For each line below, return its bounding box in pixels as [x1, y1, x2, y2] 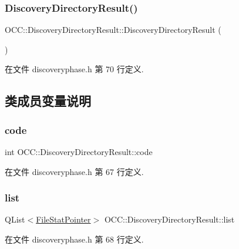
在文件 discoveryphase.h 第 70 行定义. [5, 63, 144, 75]
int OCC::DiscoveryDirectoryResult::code [5, 146, 153, 157]
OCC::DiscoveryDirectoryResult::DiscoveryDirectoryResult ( [5, 23, 221, 36]
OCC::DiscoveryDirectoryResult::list [104, 213, 235, 226]
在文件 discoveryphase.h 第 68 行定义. [5, 233, 144, 245]
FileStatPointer [36, 213, 91, 226]
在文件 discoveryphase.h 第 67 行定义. [5, 165, 144, 177]
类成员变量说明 [5, 92, 91, 110]
